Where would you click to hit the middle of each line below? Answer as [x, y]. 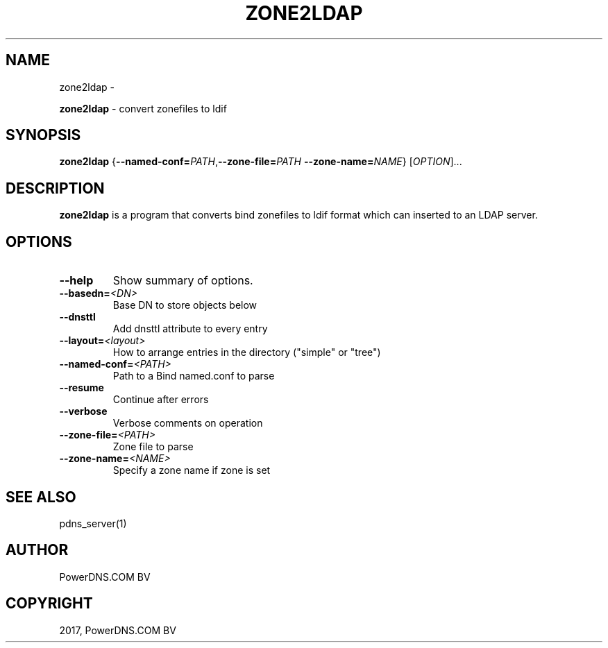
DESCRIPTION [55, 188]
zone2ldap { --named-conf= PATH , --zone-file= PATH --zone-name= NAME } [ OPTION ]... [261, 162]
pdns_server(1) [93, 523]
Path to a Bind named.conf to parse [194, 376]
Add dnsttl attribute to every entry [190, 329]
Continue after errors [161, 400]
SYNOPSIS [43, 135]
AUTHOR [37, 550]
